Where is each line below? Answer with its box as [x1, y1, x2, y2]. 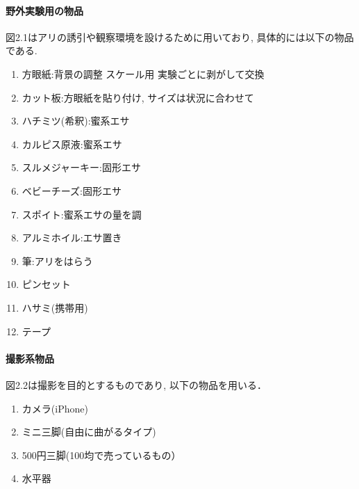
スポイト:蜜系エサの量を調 [22, 207, 142, 221]
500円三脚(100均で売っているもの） [22, 447, 181, 462]
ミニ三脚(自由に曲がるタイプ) [22, 424, 156, 439]
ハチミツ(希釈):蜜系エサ [22, 113, 130, 128]
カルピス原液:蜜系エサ [22, 136, 122, 151]
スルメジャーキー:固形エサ [22, 160, 141, 175]
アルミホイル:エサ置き [22, 230, 122, 245]
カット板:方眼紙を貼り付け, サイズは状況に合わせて [22, 90, 254, 104]
